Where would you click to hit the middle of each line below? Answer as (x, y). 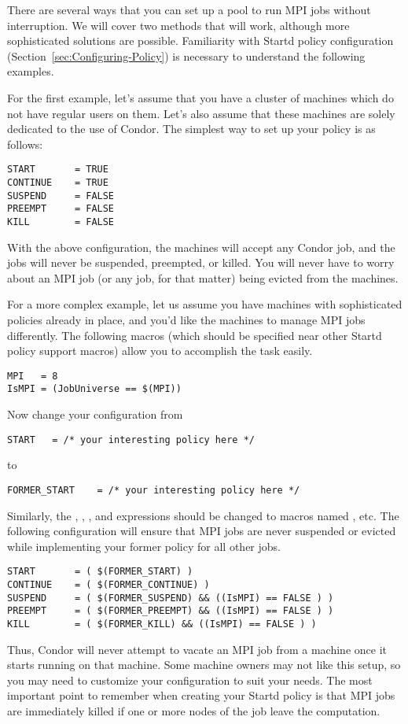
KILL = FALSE (61, 222)
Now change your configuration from (95, 414)
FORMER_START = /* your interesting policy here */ (154, 490)
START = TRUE (58, 170)
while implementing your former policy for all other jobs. (144, 546)
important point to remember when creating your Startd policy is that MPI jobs (201, 695)
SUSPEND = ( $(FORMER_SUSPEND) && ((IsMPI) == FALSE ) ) (171, 598)
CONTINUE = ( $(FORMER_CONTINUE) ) (108, 585)
